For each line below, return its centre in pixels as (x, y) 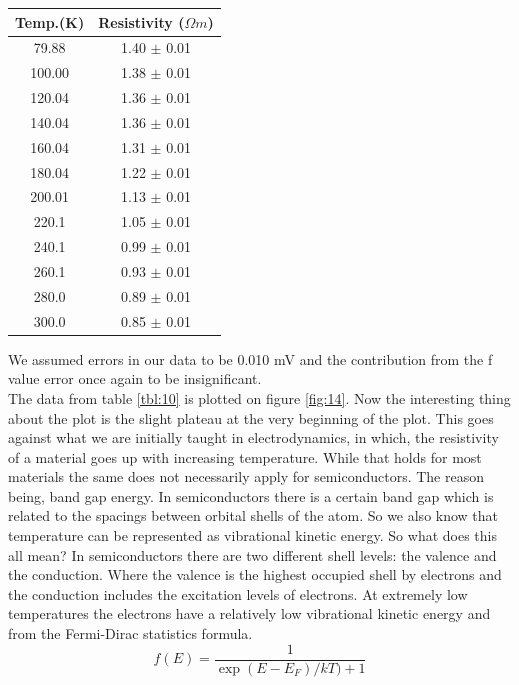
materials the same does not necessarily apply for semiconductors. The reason (246, 476)
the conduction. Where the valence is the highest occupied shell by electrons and (255, 574)
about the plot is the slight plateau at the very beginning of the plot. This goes (251, 417)
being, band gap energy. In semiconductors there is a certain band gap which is (251, 495)
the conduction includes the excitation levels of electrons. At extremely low (238, 593)
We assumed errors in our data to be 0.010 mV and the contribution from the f (250, 358)
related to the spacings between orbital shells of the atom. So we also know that (253, 515)
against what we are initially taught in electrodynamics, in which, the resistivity (253, 437)
